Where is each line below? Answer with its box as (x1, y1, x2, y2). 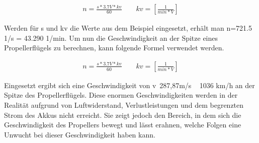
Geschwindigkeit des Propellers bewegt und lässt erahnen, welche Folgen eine (4, 119, 241, 130)
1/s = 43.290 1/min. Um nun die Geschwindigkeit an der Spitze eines (4, 32, 218, 43)
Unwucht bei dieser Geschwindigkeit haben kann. (4, 129, 155, 139)
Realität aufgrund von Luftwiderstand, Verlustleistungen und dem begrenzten (4, 100, 244, 110)
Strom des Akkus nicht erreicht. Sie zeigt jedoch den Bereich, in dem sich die (4, 109, 241, 120)
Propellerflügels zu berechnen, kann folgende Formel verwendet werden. (4, 42, 224, 53)
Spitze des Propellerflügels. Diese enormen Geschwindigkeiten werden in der (4, 90, 238, 100)
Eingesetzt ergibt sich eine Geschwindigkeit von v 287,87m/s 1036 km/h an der (4, 80, 255, 90)
